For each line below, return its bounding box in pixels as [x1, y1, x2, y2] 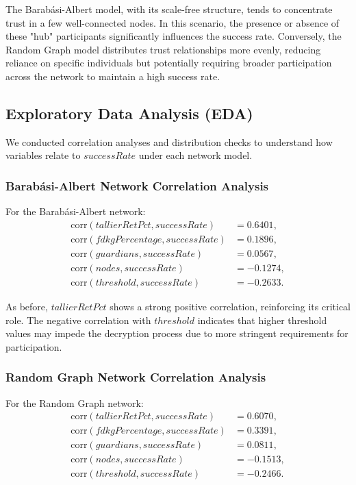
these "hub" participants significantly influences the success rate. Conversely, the [5, 29, 342, 43]
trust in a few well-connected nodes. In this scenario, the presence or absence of [5, 15, 340, 29]
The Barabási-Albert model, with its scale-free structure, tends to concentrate [5, 2, 333, 16]
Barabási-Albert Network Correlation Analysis [5, 177, 269, 194]
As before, [5, 299, 48, 313]
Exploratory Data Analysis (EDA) [5, 102, 253, 123]
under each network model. [138, 148, 253, 162]
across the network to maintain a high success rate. [5, 69, 220, 83]
